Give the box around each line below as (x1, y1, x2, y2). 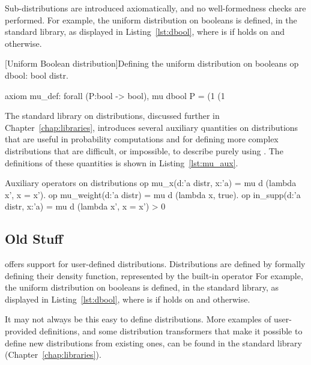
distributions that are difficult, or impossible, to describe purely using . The (5, 144, 283, 157)
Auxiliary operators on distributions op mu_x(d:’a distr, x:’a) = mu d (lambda (5, 176, 297, 189)
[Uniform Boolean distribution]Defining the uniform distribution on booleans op (5, 57, 299, 70)
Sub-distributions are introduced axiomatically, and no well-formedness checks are (5, 2, 306, 14)
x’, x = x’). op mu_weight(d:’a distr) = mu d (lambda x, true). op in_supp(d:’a (5, 188, 301, 201)
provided (5, 325, 37, 337)
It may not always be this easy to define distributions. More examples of (5, 313, 271, 325)
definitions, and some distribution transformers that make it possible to (39, 325, 303, 337)
